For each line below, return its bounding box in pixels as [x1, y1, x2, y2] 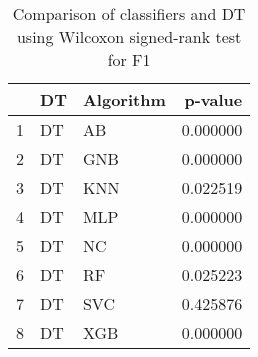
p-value [184, 88, 243, 111]
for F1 [107, 48, 151, 71]
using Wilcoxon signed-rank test [16, 25, 242, 48]
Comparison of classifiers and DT [12, 2, 246, 25]
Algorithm [82, 88, 166, 111]
